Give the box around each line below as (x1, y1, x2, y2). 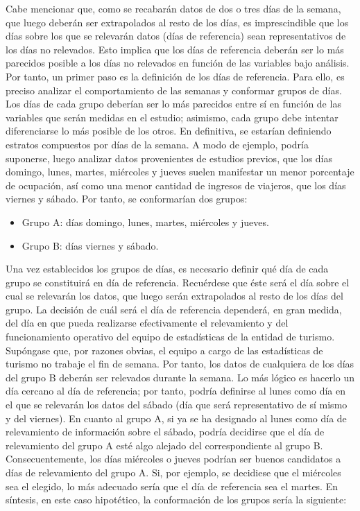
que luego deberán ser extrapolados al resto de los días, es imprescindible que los (6, 15, 349, 29)
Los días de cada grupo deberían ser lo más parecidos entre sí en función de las (6, 96, 341, 111)
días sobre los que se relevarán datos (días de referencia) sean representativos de (6, 28, 346, 43)
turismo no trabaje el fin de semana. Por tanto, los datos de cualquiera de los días (6, 356, 354, 371)
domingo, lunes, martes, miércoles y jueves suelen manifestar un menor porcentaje (6, 164, 354, 179)
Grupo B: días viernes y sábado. (22, 238, 159, 252)
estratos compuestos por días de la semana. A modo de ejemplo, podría (6, 137, 309, 151)
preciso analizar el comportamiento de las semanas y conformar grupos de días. (6, 83, 342, 97)
